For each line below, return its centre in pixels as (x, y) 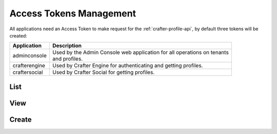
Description (67, 46)
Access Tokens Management (73, 13)
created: (18, 35)
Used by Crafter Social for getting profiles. (103, 72)
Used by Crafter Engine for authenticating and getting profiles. (127, 66)
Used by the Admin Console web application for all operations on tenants (141, 52)
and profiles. (67, 59)
